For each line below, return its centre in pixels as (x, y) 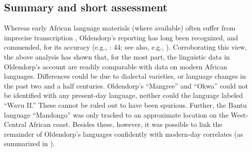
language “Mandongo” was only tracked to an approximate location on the (116, 114)
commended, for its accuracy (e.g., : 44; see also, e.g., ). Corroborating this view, (126, 47)
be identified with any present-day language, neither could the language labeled (124, 95)
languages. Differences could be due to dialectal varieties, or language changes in (125, 76)
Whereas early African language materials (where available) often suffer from (120, 28)
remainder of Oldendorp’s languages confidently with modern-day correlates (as (124, 134)
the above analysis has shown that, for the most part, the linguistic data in (117, 56)
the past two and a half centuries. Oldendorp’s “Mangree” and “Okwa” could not (126, 85)
